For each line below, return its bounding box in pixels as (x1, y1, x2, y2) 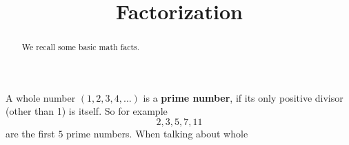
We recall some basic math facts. (21, 41, 140, 53)
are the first (6, 126, 55, 141)
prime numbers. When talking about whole (66, 126, 248, 141)
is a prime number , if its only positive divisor (143, 90, 343, 104)
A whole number (6, 90, 76, 104)
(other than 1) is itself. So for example (6, 104, 168, 118)
